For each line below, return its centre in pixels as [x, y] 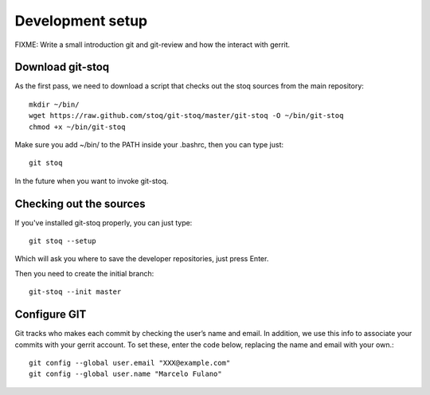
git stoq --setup [63, 241]
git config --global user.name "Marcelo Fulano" [125, 374]
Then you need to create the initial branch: [84, 273]
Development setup [81, 21]
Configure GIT [51, 315]
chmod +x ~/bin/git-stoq [77, 127]
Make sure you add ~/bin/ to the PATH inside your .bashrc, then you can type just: [149, 145]
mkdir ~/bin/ [54, 104]
